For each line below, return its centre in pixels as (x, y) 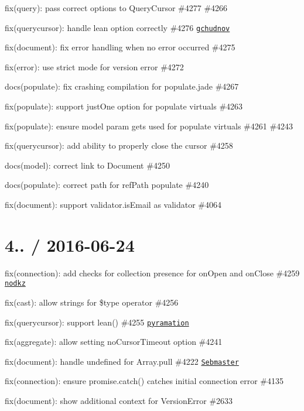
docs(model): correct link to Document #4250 (87, 165)
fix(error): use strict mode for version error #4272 (94, 66)
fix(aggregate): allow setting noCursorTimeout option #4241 (114, 342)
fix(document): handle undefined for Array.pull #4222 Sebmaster (122, 361)
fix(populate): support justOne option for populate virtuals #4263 (124, 106)
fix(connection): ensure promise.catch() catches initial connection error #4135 (144, 381)
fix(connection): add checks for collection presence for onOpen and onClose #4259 (152, 273)
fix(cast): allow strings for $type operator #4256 (92, 302)
